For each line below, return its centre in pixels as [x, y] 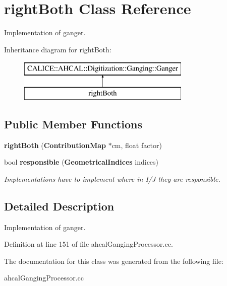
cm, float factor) [137, 145]
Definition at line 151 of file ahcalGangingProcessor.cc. [89, 244]
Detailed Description [59, 206]
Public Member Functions [73, 124]
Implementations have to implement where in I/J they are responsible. [112, 178]
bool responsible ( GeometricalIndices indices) [81, 162]
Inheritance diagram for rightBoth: [58, 49]
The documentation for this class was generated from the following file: [114, 261]
